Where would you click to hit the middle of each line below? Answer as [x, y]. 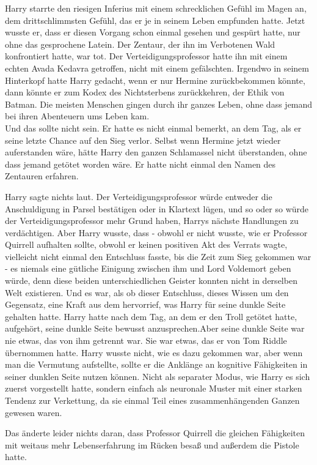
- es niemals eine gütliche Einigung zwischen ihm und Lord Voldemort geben [148, 268]
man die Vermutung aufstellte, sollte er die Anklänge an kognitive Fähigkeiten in [156, 364]
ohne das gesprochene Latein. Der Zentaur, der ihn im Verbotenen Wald [140, 44]
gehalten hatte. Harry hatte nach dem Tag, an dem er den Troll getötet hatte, [151, 316]
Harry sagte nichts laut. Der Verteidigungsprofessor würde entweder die [139, 196]
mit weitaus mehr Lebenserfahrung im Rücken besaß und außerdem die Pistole [152, 445]
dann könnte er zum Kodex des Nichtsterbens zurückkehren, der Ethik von [145, 92]
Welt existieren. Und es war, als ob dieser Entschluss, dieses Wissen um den [147, 292]
